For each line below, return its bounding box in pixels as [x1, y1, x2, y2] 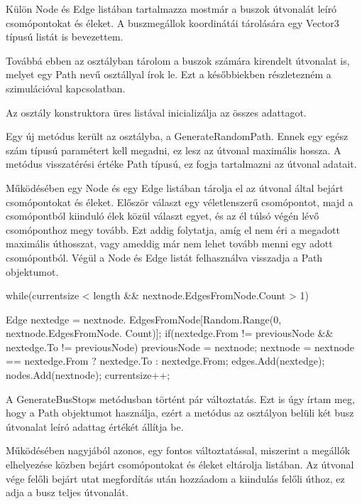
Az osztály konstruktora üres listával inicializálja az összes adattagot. [6, 104, 307, 119]
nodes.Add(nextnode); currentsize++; [6, 368, 170, 382]
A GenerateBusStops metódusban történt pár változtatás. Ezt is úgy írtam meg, [6, 391, 355, 406]
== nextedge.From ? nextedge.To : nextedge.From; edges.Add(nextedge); [6, 353, 325, 368]
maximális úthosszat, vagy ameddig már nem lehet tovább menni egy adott [6, 236, 333, 251]
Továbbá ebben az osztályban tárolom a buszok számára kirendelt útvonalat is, [6, 53, 350, 68]
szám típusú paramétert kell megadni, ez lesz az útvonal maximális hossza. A [6, 142, 341, 157]
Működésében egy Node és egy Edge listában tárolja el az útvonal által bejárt [6, 180, 344, 195]
